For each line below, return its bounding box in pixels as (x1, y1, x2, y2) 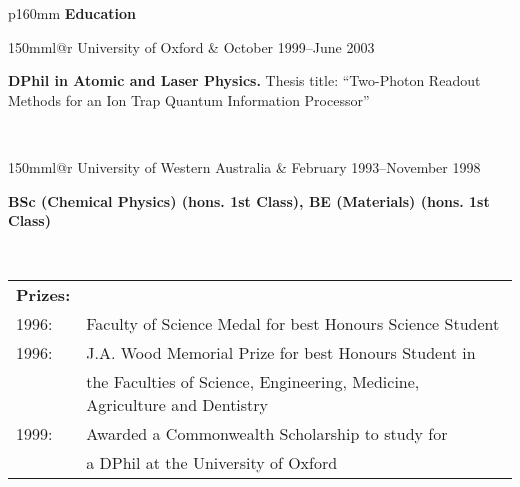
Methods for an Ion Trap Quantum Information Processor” (8, 89, 370, 110)
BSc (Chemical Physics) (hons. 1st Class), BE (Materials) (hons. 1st (8, 190, 490, 211)
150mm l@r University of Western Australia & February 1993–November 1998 (8, 156, 481, 177)
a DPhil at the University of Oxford (86, 451, 338, 475)
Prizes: (16, 283, 71, 307)
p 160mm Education (8, 3, 136, 23)
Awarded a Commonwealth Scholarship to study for (86, 422, 448, 446)
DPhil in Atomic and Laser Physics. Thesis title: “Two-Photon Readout (8, 70, 481, 91)
